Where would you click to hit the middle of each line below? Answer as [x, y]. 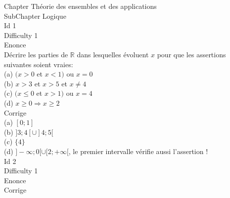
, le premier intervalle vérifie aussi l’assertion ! [138, 151]
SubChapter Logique [35, 16]
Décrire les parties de [36, 54]
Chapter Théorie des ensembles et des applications [80, 6]
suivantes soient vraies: [39, 64]
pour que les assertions [191, 54]
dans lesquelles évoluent [113, 54]
